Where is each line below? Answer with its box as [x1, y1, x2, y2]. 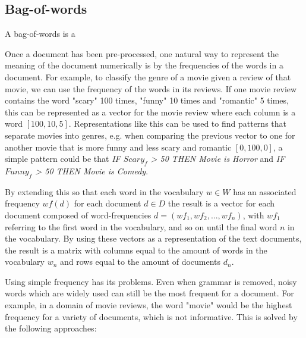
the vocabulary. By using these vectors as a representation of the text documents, [5, 232, 302, 245]
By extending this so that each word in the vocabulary [5, 185, 204, 198]
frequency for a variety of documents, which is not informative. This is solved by [5, 310, 298, 323]
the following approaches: [5, 322, 97, 334]
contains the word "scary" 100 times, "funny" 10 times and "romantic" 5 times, [5, 94, 289, 107]
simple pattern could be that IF [5, 152, 121, 165]
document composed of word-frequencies [5, 208, 152, 221]
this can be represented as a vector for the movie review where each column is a [5, 105, 296, 118]
